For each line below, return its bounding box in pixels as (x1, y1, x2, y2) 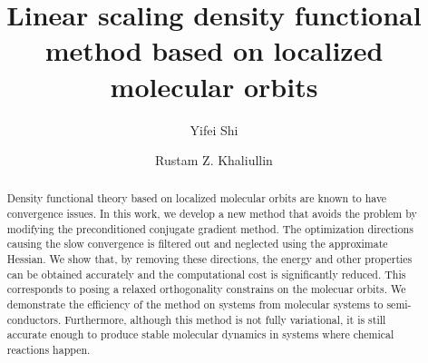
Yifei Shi (190, 120, 238, 139)
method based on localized (44, 32, 384, 69)
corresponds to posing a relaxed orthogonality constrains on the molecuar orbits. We (6, 281, 406, 297)
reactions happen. (6, 342, 91, 358)
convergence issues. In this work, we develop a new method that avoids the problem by (6, 206, 417, 221)
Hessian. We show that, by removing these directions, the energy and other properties (6, 251, 413, 267)
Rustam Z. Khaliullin (155, 151, 273, 170)
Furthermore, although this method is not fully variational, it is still (64, 311, 386, 327)
